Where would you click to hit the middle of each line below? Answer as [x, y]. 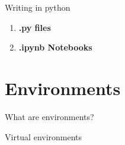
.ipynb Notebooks [55, 47]
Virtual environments [44, 136]
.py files [35, 27]
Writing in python [38, 7]
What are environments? [49, 116]
